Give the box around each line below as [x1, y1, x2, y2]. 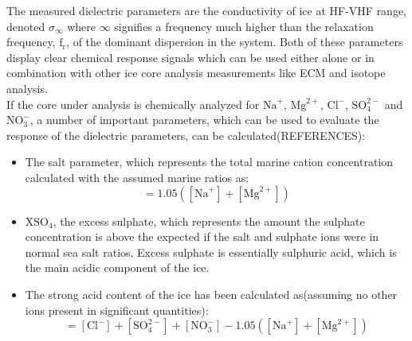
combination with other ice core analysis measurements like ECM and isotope [6, 64, 386, 81]
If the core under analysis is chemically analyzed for [6, 95, 260, 112]
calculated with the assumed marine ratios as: [25, 169, 249, 185]
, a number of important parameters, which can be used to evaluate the [29, 111, 379, 128]
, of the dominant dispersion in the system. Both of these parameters [66, 33, 403, 50]
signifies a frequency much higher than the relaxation [114, 17, 374, 34]
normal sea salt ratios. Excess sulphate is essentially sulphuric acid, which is [25, 243, 397, 260]
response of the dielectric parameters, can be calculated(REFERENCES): [6, 126, 366, 143]
